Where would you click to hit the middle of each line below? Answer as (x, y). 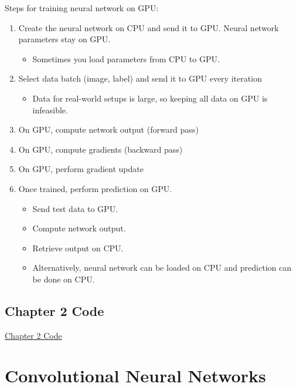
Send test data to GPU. (75, 208)
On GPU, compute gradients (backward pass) (101, 149)
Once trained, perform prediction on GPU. (95, 188)
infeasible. (50, 110)
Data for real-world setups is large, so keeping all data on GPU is (150, 98)
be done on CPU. (64, 279)
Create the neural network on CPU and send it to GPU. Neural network (149, 27)
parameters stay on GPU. (64, 39)
